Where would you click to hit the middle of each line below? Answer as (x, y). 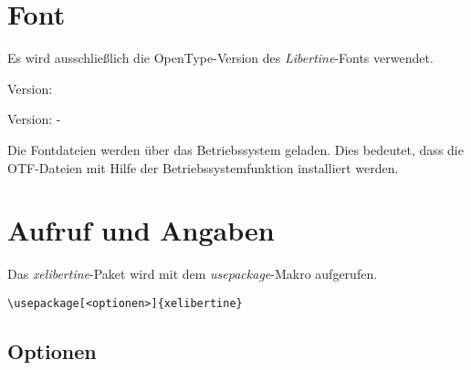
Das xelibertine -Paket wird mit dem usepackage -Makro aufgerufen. (193, 274)
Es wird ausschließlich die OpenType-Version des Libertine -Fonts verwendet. (220, 58)
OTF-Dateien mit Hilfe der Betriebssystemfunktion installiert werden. (203, 167)
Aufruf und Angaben (141, 230)
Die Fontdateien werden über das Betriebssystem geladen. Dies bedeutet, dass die (235, 149)
